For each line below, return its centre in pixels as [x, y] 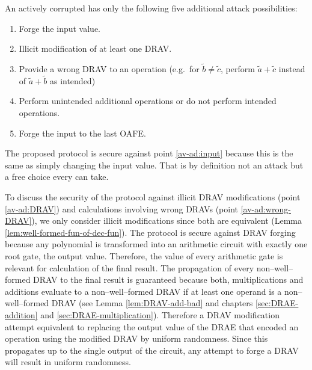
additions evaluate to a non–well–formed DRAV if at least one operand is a [143, 291]
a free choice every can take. [57, 177]
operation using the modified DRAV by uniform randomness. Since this [136, 338]
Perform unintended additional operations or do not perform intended [148, 101]
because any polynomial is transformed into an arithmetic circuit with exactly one [156, 244]
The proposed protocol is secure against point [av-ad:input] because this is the [149, 153]
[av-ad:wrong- [266, 208]
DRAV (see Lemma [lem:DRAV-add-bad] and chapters [152, 303]
